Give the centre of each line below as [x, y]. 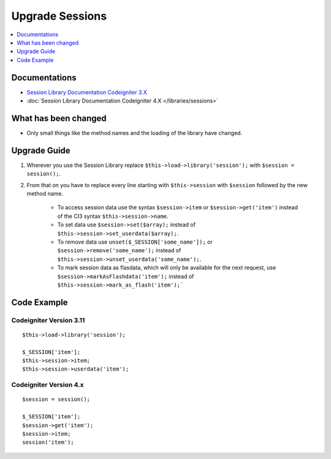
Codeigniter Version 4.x [48, 385]
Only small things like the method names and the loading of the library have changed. [134, 133]
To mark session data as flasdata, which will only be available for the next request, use [167, 268]
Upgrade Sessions [59, 16]
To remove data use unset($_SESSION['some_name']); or [135, 242]
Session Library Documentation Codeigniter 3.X [87, 92]
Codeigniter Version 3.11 [48, 320]
